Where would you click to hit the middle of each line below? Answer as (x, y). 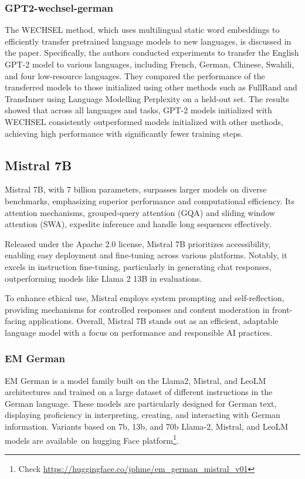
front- (282, 309)
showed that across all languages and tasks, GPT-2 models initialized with (138, 110)
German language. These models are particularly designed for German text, (141, 403)
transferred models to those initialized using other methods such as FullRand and (151, 87)
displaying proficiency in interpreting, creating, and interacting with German (143, 415)
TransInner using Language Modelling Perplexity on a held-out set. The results (147, 98)
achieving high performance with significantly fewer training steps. (124, 133)
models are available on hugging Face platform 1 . (92, 439)
